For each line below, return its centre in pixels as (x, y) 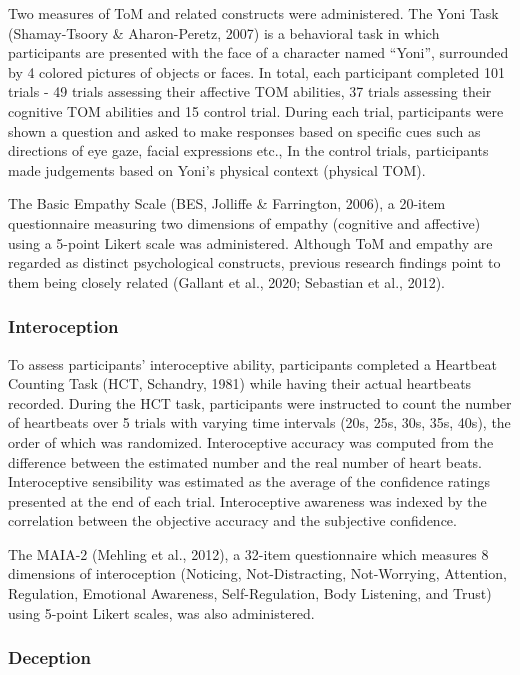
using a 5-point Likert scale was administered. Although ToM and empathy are (250, 242)
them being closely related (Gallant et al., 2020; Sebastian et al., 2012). (227, 281)
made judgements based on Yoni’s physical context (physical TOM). (217, 169)
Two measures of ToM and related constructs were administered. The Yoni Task (253, 13)
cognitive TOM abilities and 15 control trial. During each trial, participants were (256, 110)
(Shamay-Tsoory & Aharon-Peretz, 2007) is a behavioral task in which (224, 32)
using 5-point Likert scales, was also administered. (161, 612)
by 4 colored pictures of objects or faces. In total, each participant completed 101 (256, 71)
